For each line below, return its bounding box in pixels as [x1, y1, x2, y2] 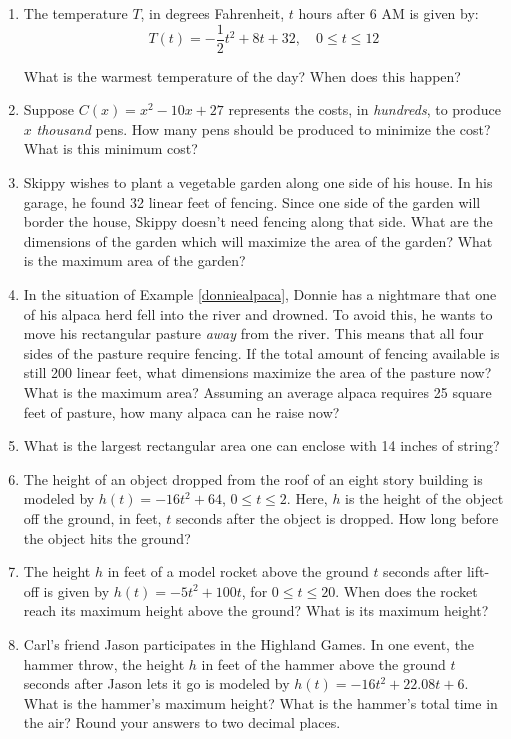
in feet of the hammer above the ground [201, 653, 446, 674]
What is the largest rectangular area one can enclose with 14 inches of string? [23, 435, 500, 456]
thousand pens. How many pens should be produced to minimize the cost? [36, 118, 491, 139]
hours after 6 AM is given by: [298, 3, 479, 23]
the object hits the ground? [23, 527, 191, 548]
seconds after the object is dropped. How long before [175, 507, 499, 528]
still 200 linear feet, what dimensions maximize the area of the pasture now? [23, 362, 492, 383]
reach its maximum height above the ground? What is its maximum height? [23, 600, 489, 621]
